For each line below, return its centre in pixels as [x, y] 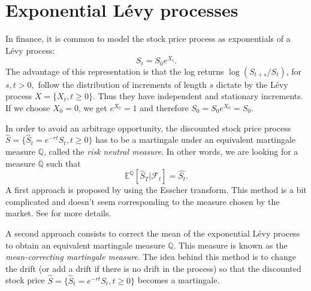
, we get [93, 108]
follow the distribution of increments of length [122, 84]
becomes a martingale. [179, 280]
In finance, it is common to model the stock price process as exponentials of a [148, 39]
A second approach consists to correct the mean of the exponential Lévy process [153, 233]
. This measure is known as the [230, 245]
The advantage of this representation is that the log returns [115, 71]
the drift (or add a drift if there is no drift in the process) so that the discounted [153, 268]
